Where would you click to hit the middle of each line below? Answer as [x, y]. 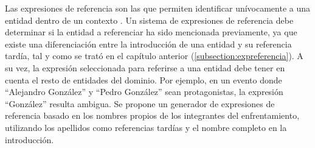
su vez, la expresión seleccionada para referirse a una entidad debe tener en [145, 67]
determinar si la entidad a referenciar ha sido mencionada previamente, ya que [151, 32]
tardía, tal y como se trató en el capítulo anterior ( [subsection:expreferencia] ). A [154, 56]
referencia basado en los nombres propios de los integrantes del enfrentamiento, [152, 115]
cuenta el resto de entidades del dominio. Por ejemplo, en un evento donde [144, 79]
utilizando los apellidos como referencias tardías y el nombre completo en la [146, 127]
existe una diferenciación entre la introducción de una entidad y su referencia [148, 44]
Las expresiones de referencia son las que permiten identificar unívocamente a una [158, 8]
